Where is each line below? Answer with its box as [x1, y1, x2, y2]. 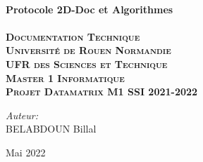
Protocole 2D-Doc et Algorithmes [6, 1, 173, 16]
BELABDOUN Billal [6, 121, 97, 136]
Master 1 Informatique [6, 70, 125, 85]
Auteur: [6, 107, 39, 122]
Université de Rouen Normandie [6, 43, 171, 58]
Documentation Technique [6, 29, 140, 43]
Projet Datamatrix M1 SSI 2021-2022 [6, 84, 198, 99]
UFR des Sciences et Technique [6, 56, 168, 71]
